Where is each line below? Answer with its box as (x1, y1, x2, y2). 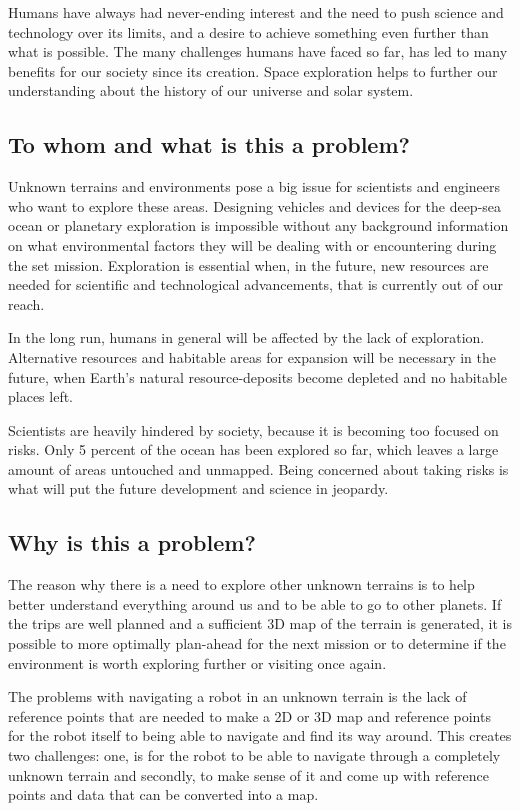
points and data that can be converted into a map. (8, 784, 319, 805)
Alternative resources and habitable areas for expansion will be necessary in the (8, 346, 496, 367)
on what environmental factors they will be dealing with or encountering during (8, 234, 497, 255)
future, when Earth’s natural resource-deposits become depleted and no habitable (8, 366, 507, 387)
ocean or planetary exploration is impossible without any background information (8, 215, 509, 236)
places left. (8, 386, 74, 407)
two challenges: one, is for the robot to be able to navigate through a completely (8, 745, 501, 766)
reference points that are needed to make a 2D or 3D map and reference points (8, 705, 491, 726)
